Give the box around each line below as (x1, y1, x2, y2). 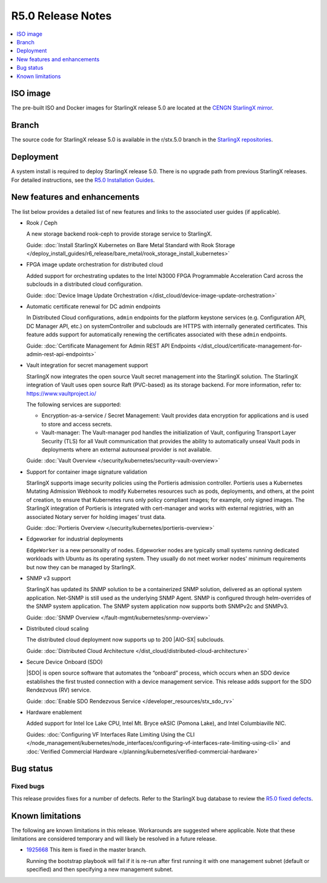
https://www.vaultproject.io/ (26, 389, 97, 397)
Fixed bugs (11, 782, 45, 790)
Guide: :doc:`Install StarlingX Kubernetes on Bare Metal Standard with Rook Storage (26, 241, 236, 248)
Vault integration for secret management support (26, 362, 148, 369)
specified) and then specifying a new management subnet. (26, 866, 174, 873)
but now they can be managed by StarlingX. (26, 563, 136, 570)
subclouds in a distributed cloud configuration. (26, 280, 143, 288)
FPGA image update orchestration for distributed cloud (26, 261, 163, 268)
